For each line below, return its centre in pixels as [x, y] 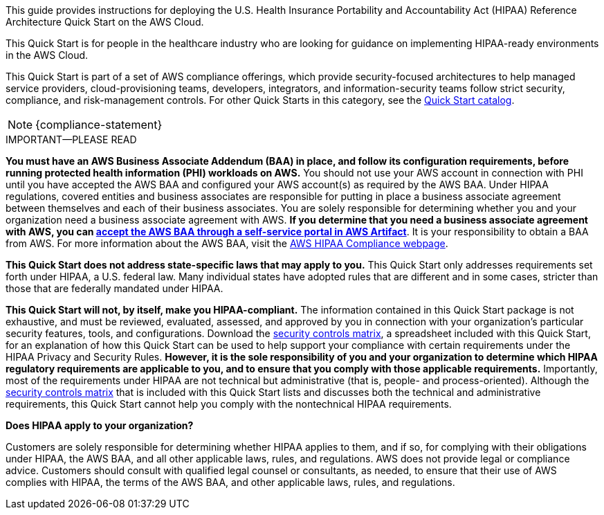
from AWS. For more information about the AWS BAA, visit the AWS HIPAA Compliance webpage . [227, 243]
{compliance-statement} [99, 125]
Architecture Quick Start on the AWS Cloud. [105, 22]
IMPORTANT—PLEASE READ [71, 139]
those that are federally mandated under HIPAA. [115, 288]
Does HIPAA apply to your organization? [100, 425]
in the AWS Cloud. [47, 55]
